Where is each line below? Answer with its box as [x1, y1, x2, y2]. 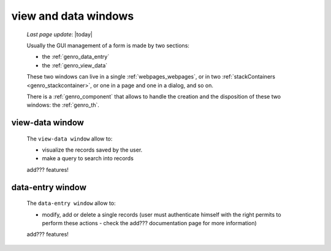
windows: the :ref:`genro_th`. [26, 101, 99, 109]
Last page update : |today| [26, 31, 93, 38]
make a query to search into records [42, 155, 134, 162]
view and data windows [11, 9, 134, 23]
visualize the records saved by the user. [42, 146, 143, 153]
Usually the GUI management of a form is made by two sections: [26, 42, 190, 49]
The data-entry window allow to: [26, 199, 116, 207]
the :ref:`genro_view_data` [42, 61, 108, 69]
